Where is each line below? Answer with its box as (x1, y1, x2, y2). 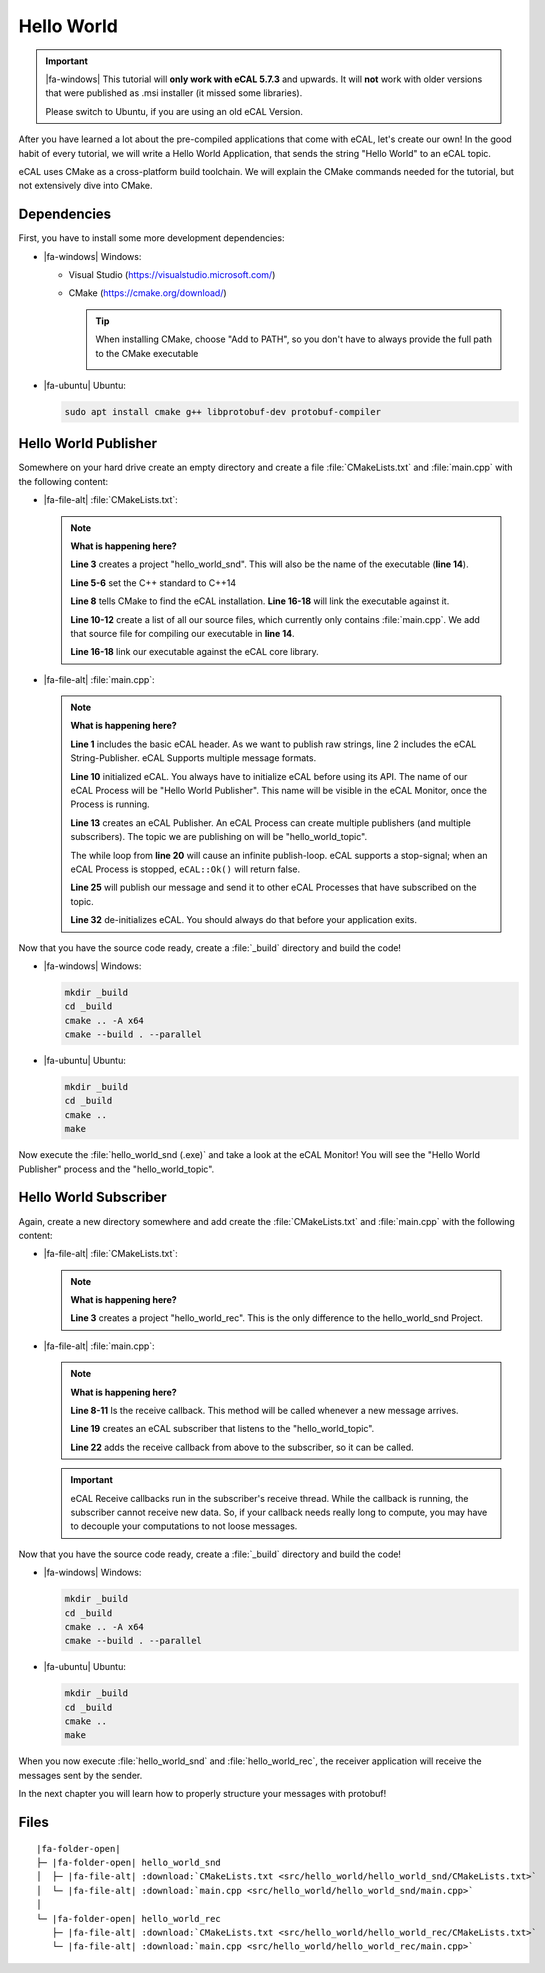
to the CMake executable (95, 347, 199, 359)
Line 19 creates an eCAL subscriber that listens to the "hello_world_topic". (70, 1423, 375, 1435)
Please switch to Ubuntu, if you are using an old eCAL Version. (45, 105, 304, 117)
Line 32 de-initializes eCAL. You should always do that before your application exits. (70, 914, 417, 926)
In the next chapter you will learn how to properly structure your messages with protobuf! (18, 1788, 387, 1800)
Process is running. (70, 798, 150, 810)
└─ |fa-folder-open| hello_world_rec (36, 1913, 222, 1924)
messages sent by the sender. (18, 1769, 143, 1781)
